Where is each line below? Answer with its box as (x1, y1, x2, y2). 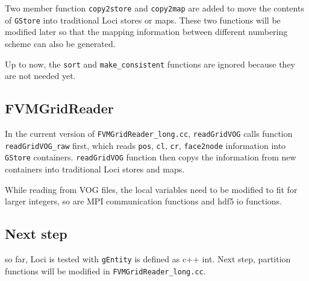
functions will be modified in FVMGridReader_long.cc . (5, 264, 206, 277)
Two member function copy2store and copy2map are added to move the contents (5, 2, 304, 14)
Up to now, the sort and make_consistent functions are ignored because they (5, 57, 296, 70)
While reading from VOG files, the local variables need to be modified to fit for (5, 183, 298, 195)
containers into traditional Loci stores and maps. (5, 162, 185, 175)
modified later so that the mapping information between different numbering (5, 25, 288, 38)
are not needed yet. (5, 69, 76, 82)
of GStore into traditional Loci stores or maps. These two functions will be (5, 13, 281, 26)
